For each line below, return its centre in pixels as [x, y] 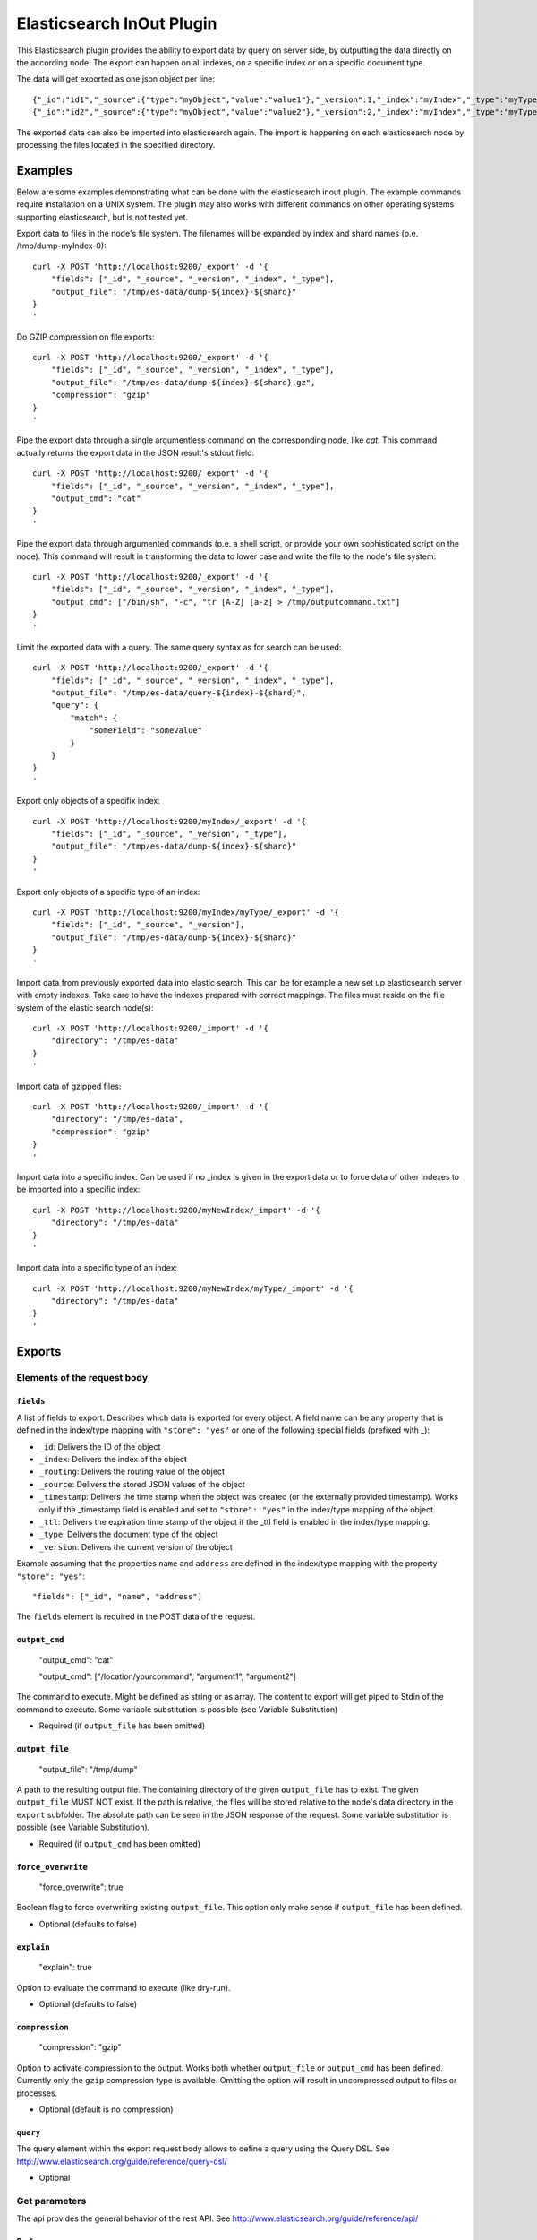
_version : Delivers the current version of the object [136, 1546]
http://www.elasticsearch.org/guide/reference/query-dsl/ [122, 2161]
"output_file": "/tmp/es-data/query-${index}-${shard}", [178, 693]
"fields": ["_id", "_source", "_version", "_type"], [169, 834]
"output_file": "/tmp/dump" [88, 1769]
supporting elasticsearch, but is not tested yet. [102, 217]
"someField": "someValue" [146, 731]
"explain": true [66, 1968]
